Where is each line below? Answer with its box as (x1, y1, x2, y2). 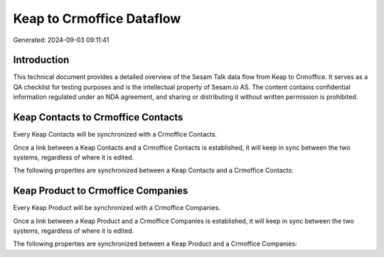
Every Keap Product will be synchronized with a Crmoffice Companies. (13, 204, 220, 212)
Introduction (13, 54, 70, 66)
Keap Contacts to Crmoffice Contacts (13, 111, 183, 124)
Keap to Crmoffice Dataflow (13, 11, 181, 26)
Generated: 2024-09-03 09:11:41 (13, 36, 110, 44)
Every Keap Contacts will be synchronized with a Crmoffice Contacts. (13, 130, 217, 139)
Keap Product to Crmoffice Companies (13, 185, 188, 197)
